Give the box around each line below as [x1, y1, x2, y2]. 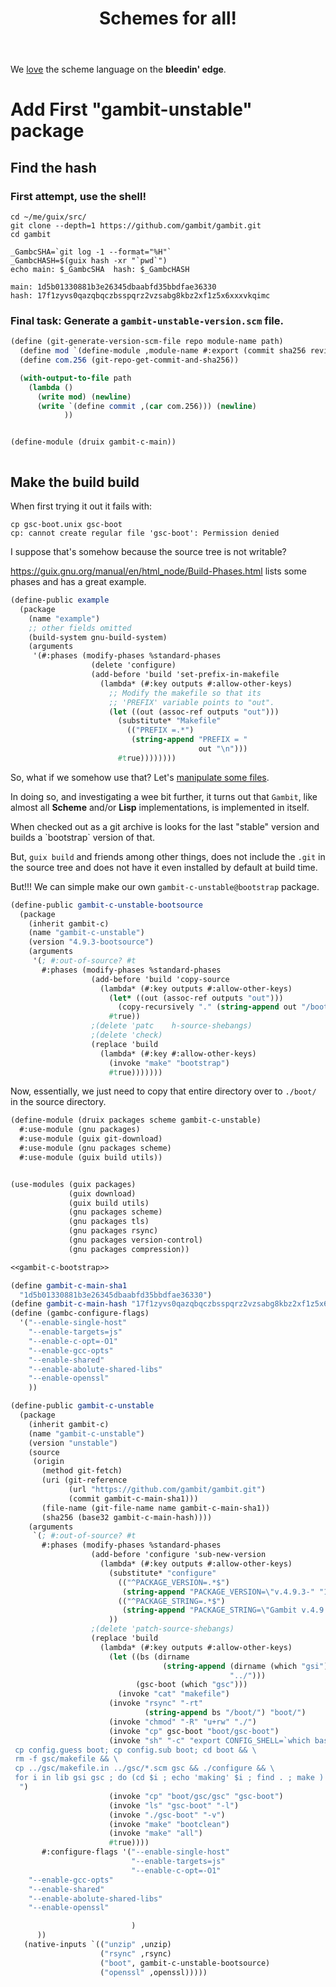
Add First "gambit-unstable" [10, 98, 253, 121]
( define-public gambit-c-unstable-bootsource [10, 900, 203, 910]
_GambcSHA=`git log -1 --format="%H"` [10, 247, 172, 257]
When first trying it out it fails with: [10, 500, 152, 512]
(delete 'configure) [90, 660, 177, 671]
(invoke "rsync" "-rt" [108, 1698, 203, 1709]
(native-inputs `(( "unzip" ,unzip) [23, 1940, 172, 1950]
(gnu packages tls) [68, 1217, 150, 1227]
